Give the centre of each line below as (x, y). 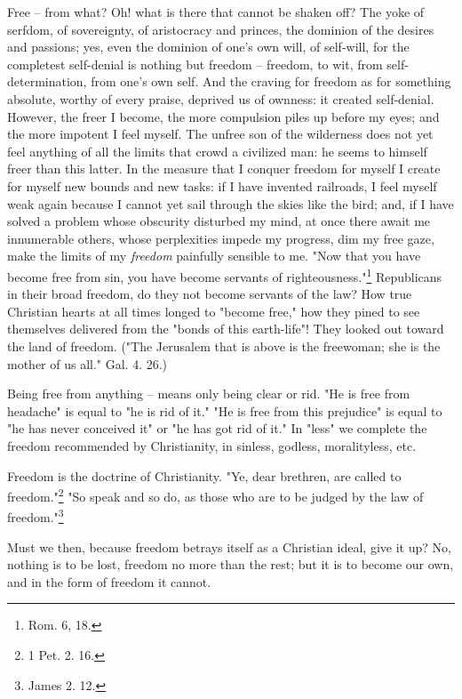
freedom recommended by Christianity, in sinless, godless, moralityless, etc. (212, 445)
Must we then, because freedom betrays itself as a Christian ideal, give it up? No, (229, 546)
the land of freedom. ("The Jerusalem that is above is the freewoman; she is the (224, 345)
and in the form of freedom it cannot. (109, 581)
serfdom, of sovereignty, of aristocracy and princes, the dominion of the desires (221, 29)
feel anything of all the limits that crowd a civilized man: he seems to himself (217, 151)
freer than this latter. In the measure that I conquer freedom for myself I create (224, 169)
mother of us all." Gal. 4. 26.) (88, 363)
